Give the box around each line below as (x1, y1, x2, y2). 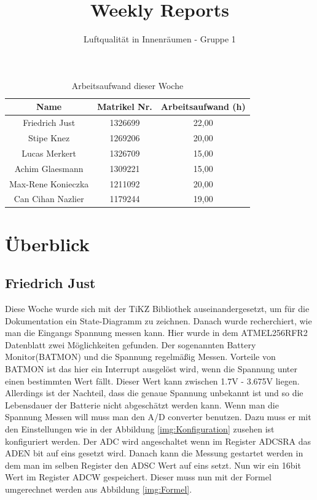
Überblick (5, 231, 90, 256)
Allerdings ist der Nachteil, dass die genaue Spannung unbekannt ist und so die (5, 386, 303, 399)
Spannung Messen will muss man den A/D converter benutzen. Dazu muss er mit (5, 410, 311, 423)
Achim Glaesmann (14, 162, 84, 174)
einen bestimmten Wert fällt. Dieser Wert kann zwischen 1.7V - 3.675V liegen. (5, 374, 300, 387)
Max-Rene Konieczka (9, 177, 89, 190)
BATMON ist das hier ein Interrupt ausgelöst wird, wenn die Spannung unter (5, 362, 297, 375)
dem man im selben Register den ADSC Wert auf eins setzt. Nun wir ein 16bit (5, 458, 301, 471)
